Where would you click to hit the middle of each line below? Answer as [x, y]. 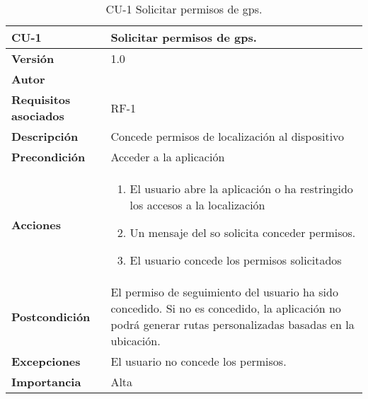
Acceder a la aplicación [168, 157]
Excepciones [46, 361]
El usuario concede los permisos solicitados [236, 260]
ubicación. [136, 341]
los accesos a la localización [197, 205]
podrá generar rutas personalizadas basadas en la [232, 324]
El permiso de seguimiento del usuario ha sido [224, 292]
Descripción [45, 136]
